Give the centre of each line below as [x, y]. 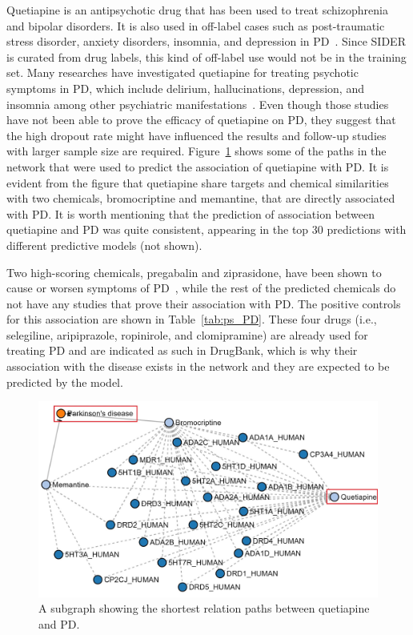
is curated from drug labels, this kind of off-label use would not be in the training [206, 56]
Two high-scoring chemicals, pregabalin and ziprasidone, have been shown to [194, 272]
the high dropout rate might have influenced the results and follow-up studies [196, 135]
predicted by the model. [65, 382]
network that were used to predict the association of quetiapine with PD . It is [198, 166]
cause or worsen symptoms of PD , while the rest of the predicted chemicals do [201, 288]
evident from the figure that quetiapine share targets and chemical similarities [198, 182]
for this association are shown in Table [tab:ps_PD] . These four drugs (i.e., [192, 319]
